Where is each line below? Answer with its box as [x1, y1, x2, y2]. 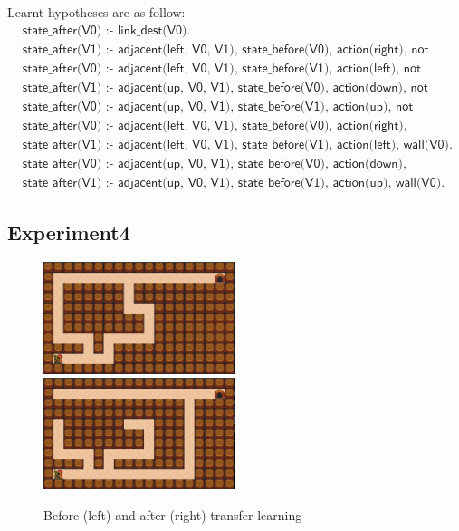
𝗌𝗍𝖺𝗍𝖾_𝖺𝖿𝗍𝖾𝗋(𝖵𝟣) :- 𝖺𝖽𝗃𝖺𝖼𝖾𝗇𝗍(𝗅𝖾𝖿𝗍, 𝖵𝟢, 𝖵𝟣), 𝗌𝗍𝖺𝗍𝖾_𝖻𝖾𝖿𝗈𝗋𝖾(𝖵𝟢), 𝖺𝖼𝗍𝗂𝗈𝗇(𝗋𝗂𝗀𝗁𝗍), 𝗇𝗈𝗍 [22, 43, 429, 56]
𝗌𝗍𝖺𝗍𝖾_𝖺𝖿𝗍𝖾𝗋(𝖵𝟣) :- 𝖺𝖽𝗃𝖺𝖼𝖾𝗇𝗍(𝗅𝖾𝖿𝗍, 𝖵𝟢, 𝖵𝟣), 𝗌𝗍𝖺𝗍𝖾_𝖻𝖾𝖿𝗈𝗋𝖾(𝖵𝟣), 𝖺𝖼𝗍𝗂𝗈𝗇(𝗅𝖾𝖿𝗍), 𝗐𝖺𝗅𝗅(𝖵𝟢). [22, 138, 453, 151]
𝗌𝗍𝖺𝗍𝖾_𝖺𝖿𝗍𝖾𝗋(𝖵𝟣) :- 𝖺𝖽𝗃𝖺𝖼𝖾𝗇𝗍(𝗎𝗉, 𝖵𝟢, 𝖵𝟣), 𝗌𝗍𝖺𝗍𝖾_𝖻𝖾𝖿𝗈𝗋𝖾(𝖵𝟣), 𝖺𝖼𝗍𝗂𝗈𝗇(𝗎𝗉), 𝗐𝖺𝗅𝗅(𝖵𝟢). [22, 176, 445, 189]
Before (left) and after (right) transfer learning [43, 505, 302, 524]
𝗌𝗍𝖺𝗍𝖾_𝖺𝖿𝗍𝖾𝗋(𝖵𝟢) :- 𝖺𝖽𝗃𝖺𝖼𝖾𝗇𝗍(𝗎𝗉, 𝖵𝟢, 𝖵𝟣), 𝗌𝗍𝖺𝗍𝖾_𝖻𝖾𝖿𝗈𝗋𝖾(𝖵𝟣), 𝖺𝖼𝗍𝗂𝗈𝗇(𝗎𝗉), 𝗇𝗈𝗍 [22, 100, 414, 113]
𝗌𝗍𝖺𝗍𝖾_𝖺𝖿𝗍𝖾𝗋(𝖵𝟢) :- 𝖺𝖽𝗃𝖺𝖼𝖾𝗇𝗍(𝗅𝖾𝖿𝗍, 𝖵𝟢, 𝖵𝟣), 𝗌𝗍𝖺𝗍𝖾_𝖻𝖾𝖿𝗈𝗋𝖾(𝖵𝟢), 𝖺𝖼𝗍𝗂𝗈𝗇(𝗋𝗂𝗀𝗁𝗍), [22, 119, 407, 132]
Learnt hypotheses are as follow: [7, 3, 186, 21]
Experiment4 [7, 218, 130, 246]
